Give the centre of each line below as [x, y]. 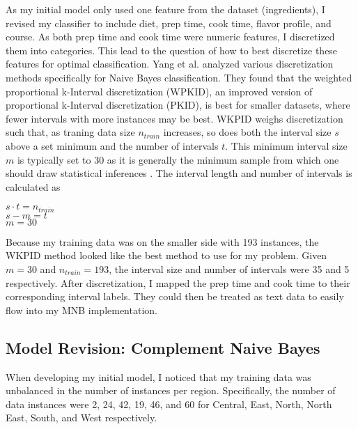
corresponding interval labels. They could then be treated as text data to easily [175, 296]
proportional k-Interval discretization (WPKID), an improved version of [159, 91]
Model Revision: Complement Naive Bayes [163, 347]
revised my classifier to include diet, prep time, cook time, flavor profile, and [169, 23]
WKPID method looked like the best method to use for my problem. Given [166, 255]
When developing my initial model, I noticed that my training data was [158, 376]
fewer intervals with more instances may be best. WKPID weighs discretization [174, 118]
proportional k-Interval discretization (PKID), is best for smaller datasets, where [178, 105]
